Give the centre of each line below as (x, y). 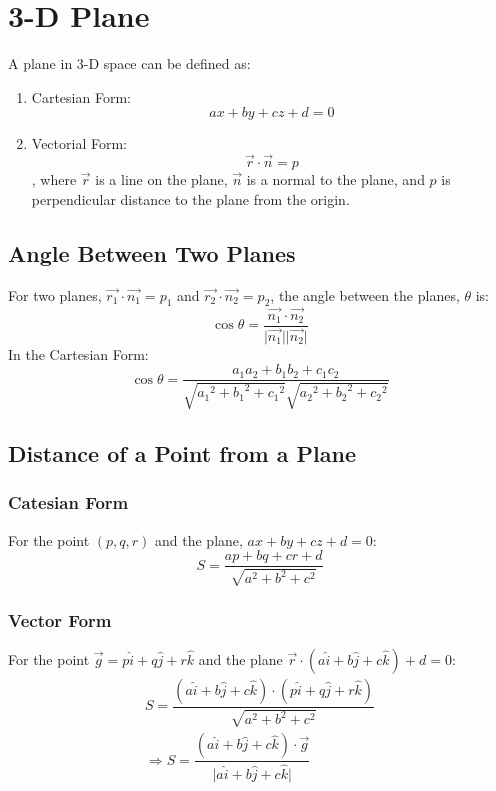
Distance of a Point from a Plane (182, 453)
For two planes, (55, 294)
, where (54, 179)
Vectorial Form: (79, 143)
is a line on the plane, (161, 179)
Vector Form (60, 619)
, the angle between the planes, (365, 294)
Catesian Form (68, 502)
